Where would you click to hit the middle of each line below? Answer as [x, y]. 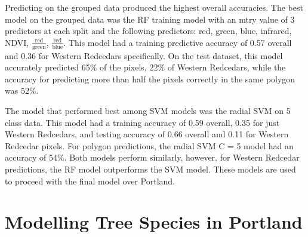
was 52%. [22, 90]
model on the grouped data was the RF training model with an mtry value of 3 [150, 19]
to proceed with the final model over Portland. [90, 181]
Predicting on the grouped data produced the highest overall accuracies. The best [154, 7]
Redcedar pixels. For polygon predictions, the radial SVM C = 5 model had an [149, 145]
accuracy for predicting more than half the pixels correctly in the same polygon [150, 79]
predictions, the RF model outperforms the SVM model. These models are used [150, 169]
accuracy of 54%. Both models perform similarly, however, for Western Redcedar [152, 157]
